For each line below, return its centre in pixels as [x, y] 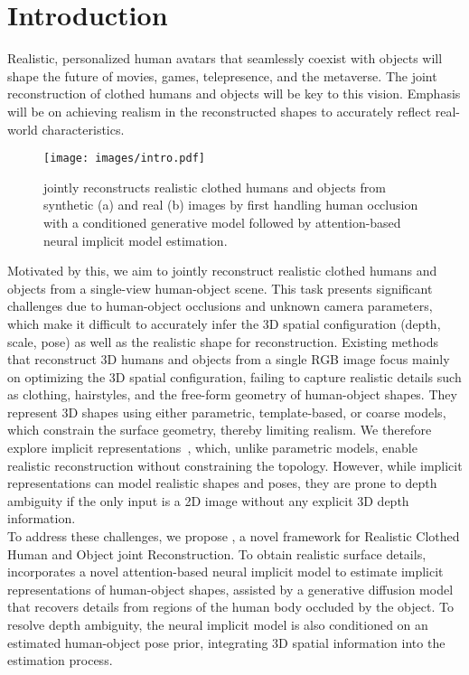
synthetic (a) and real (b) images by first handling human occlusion [231, 205]
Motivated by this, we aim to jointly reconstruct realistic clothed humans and [222, 271]
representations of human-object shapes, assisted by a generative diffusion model [230, 589]
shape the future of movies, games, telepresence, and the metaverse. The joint [222, 75]
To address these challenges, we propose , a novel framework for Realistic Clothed [234, 536]
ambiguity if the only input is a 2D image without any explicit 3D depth [208, 500]
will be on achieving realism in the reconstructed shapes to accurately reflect [220, 111]
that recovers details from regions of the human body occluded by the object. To [230, 607]
